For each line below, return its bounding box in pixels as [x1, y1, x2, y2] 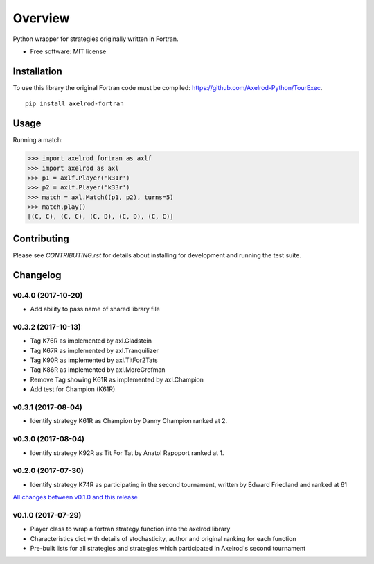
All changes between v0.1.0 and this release [12, 493, 138, 502]
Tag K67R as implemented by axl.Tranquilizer [30, 346, 159, 354]
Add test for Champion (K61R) [30, 385, 116, 393]
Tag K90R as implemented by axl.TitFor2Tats [30, 356, 159, 364]
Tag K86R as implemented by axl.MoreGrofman [30, 366, 166, 374]
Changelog [12, 269, 62, 281]
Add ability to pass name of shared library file [30, 305, 161, 314]
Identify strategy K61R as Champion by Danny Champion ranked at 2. [30, 417, 228, 425]
